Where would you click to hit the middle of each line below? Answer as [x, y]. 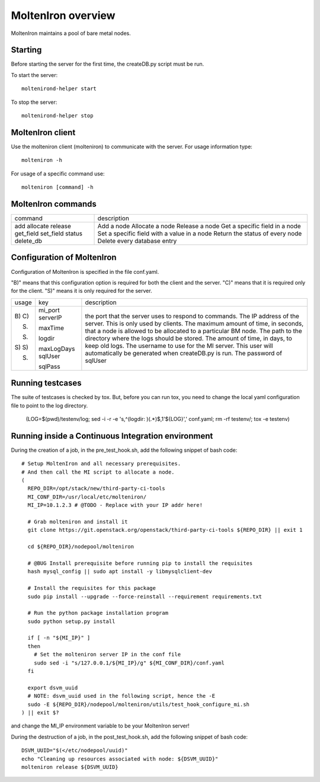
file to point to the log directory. [49, 406]
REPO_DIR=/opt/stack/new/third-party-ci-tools [96, 489]
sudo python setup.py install [71, 621]
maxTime [52, 328]
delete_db [28, 241]
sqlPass [49, 366]
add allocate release [43, 226]
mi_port [49, 310]
